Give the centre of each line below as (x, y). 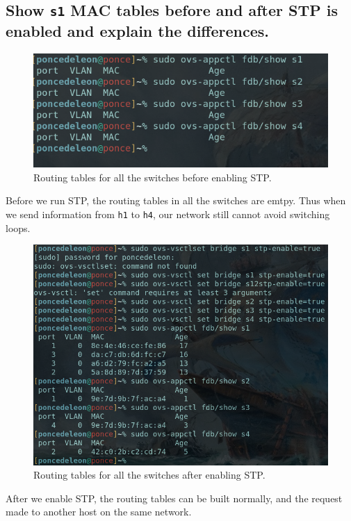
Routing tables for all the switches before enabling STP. (153, 177)
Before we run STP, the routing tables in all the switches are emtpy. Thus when (176, 200)
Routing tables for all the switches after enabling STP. (149, 475)
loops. (18, 228)
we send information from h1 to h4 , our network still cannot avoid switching (168, 214)
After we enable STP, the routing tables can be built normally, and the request (174, 498)
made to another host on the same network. (99, 512)
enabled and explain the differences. (137, 31)
